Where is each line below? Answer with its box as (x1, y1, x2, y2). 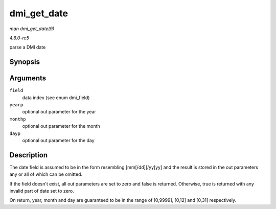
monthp (9, 116, 26, 122)
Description (9, 151, 48, 159)
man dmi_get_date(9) (9, 26, 55, 32)
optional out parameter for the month (22, 123, 101, 129)
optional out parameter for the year (22, 109, 97, 115)
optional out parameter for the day (22, 137, 95, 143)
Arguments (9, 74, 47, 83)
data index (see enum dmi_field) (22, 95, 90, 101)
